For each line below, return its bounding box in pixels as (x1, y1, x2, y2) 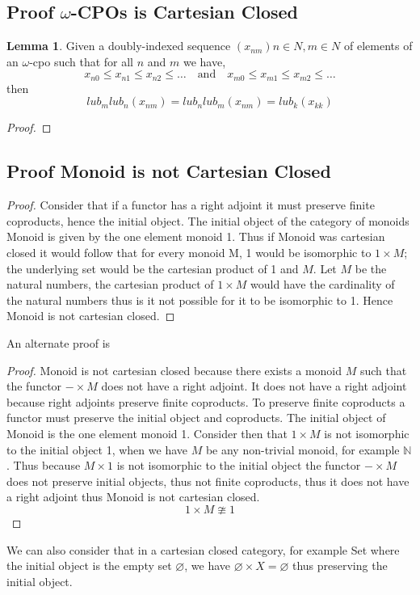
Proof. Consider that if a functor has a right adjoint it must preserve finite (6, 196, 375, 213)
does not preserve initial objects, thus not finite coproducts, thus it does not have (6, 472, 409, 489)
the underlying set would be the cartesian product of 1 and (6, 260, 299, 276)
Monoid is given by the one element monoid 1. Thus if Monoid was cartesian (6, 228, 385, 245)
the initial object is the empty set (6, 557, 172, 574)
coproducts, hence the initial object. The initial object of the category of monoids (6, 212, 409, 229)
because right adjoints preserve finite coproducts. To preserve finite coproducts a (6, 393, 405, 410)
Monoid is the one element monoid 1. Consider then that (6, 424, 288, 441)
